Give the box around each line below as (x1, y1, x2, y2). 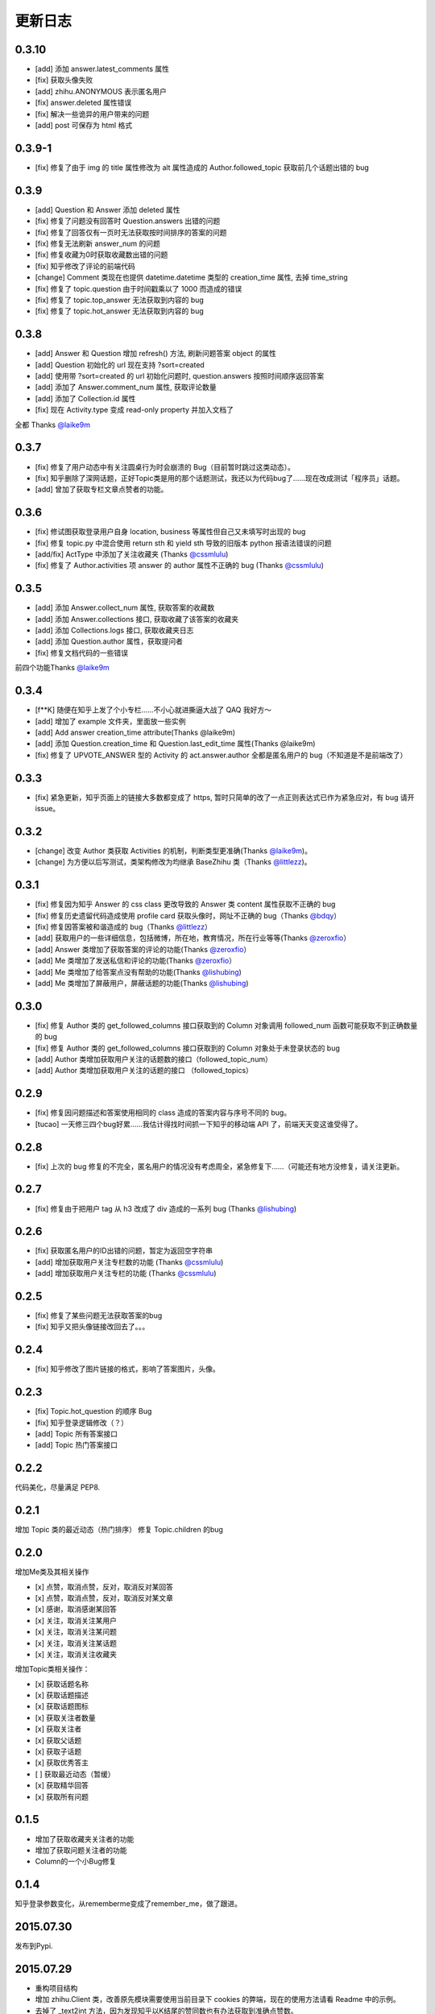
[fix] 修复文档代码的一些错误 (35, 648, 129, 657)
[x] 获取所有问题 (35, 1792, 89, 1801)
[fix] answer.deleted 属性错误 (35, 97, 132, 108)
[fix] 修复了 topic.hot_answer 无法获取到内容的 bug (35, 306, 205, 316)
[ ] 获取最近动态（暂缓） (35, 1769, 116, 1779)
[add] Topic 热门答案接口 (35, 1440, 118, 1450)
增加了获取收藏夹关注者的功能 (35, 1834, 135, 1844)
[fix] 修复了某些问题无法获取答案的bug (35, 1311, 163, 1320)
